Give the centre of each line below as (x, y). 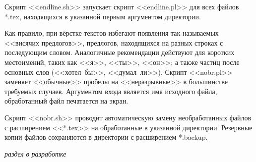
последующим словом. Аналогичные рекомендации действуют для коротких (120, 52)
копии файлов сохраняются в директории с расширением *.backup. (106, 137)
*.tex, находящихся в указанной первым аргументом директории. (103, 16)
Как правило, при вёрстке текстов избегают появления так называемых (112, 33)
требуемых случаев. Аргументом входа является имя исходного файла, (111, 91)
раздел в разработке (35, 153)
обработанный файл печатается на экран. (66, 101)
